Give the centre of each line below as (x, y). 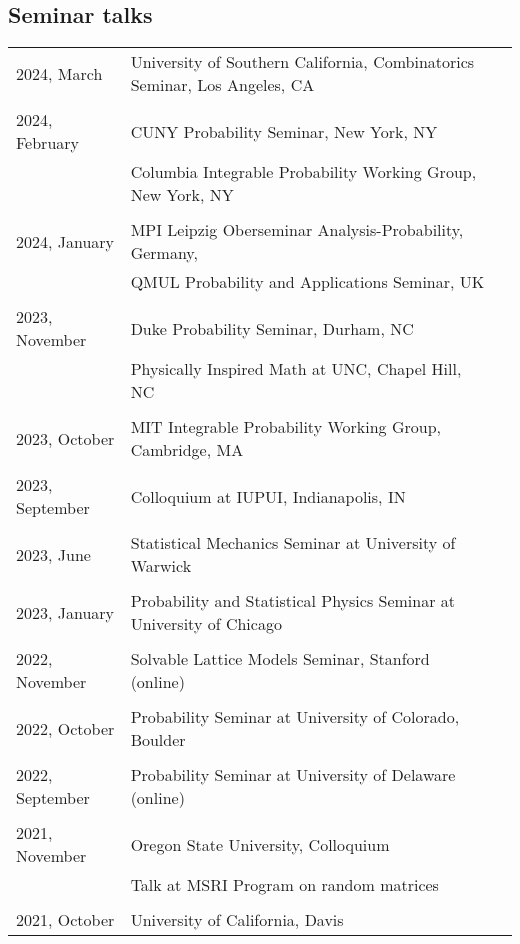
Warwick (161, 566)
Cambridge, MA (187, 450)
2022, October (65, 728)
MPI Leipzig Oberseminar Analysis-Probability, (297, 230)
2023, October (65, 438)
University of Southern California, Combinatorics (302, 62)
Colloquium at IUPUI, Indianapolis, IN (268, 496)
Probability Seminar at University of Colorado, (295, 717)
